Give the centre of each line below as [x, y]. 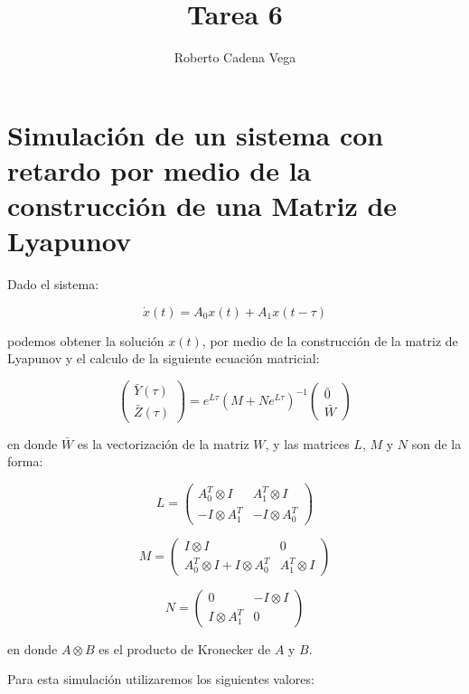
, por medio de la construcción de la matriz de [330, 340]
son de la [436, 443]
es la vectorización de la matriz [163, 443]
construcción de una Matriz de [202, 206]
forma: [25, 461]
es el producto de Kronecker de [185, 648]
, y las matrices [307, 443]
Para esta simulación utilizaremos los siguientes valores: [161, 679]
